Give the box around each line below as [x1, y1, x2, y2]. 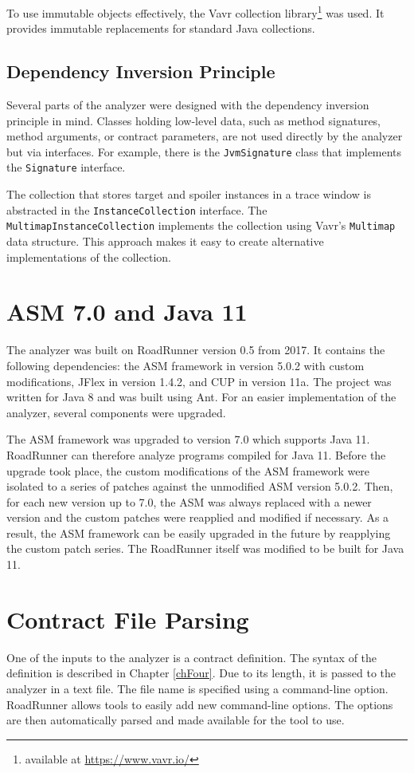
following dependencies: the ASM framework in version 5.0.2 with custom [6, 357, 365, 373]
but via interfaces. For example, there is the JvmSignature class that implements [6, 143, 402, 160]
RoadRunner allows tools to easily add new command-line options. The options [6, 696, 393, 712]
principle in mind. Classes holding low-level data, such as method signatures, [6, 112, 381, 128]
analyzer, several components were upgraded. [6, 404, 226, 420]
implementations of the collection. [6, 248, 171, 265]
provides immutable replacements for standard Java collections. [6, 20, 315, 37]
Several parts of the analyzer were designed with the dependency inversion [6, 97, 369, 113]
